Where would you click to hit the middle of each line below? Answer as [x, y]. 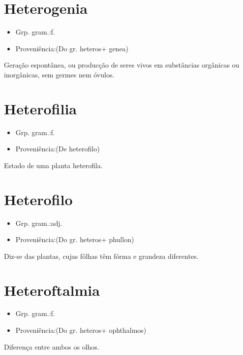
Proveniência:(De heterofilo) [58, 149]
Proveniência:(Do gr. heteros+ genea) [72, 48]
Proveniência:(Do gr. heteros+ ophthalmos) [81, 330]
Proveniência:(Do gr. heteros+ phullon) [75, 239]
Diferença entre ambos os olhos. [52, 346]
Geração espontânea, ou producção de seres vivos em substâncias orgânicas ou [122, 65]
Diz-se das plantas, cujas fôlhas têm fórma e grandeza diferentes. [101, 256]
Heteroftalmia [52, 290]
